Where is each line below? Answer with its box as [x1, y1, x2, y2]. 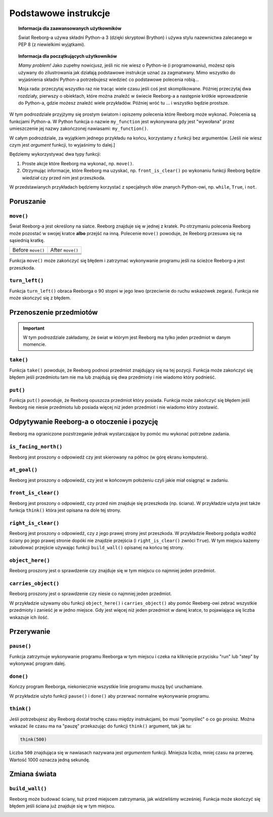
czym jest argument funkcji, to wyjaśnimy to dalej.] [9, 142, 116, 148]
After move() [50, 247, 78, 254]
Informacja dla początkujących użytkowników [18, 53, 117, 59]
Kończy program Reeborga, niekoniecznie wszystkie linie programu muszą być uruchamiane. [9, 684, 203, 690]
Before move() [12, 247, 45, 254]
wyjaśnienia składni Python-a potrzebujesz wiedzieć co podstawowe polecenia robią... [18, 76, 199, 82]
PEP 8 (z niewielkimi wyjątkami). [18, 41, 85, 48]
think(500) [20, 737, 47, 743]
